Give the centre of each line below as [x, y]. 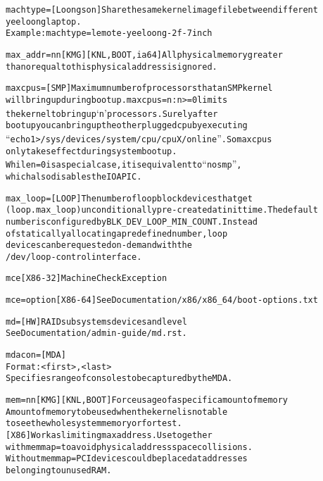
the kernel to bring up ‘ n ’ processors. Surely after [112, 112]
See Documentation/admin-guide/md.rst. [96, 333]
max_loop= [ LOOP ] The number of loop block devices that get [129, 198]
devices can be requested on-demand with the [99, 245]
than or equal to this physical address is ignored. [112, 67]
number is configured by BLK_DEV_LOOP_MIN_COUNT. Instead [132, 221]
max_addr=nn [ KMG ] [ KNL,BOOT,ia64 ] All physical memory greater [144, 55]
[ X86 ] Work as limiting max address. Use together [109, 436]
